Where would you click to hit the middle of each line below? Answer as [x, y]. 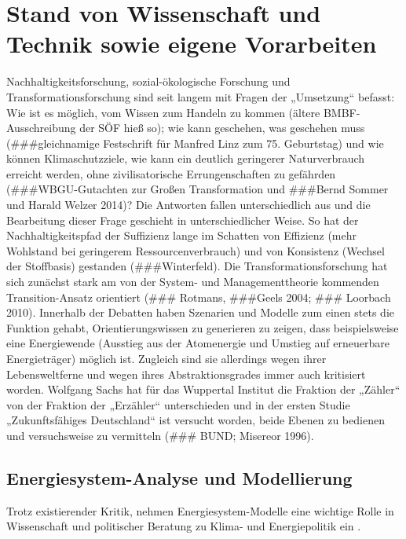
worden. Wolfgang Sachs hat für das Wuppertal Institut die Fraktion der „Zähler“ [203, 389]
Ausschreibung [41, 128]
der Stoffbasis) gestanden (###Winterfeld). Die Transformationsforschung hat [197, 266]
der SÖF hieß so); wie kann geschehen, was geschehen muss [222, 128]
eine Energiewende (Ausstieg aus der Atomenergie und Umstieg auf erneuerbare [198, 343]
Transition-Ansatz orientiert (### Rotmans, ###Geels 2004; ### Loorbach [199, 297]
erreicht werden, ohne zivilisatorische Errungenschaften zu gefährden [171, 173]
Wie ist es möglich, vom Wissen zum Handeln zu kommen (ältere [163, 112]
